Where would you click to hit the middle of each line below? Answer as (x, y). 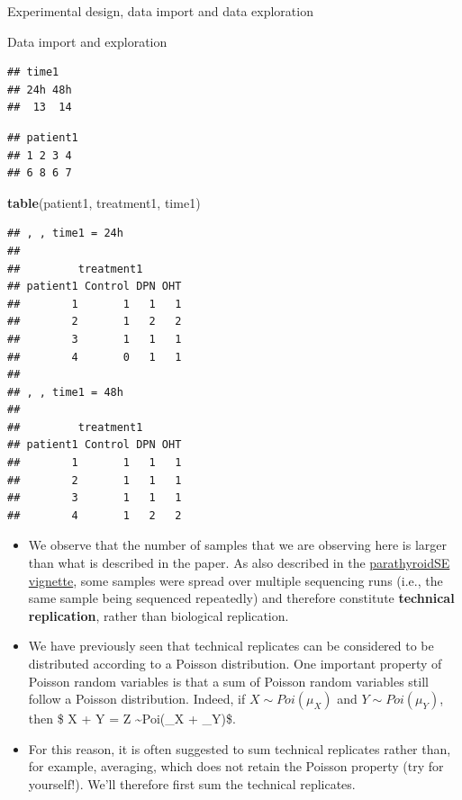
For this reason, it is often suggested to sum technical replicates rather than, (240, 748)
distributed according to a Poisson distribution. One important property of (235, 663)
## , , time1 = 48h (65, 392)
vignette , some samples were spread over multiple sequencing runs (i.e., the (236, 580)
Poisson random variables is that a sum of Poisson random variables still (228, 681)
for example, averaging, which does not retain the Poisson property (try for (236, 766)
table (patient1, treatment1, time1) (104, 202)
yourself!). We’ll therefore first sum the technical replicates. (192, 783)
